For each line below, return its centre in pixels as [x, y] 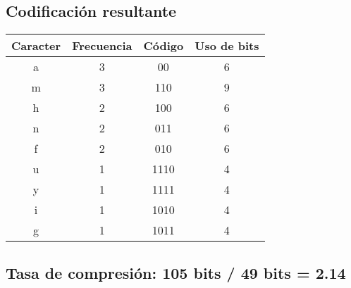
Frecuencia [102, 46]
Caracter [36, 46]
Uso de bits [227, 46]
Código [164, 46]
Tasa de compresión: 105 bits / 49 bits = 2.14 [176, 272]
